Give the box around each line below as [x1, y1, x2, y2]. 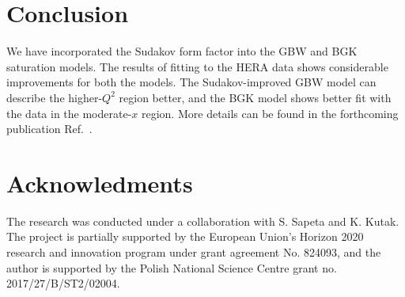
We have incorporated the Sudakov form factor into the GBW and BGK [6, 43, 358, 59]
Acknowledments [6, 166, 193, 199]
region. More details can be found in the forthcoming [141, 105, 399, 121]
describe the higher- [6, 89, 103, 105]
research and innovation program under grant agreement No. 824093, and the [6, 244, 381, 260]
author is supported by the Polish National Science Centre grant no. [6, 259, 337, 276]
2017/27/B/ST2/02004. [6, 275, 120, 291]
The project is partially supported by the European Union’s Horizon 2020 [6, 228, 364, 245]
